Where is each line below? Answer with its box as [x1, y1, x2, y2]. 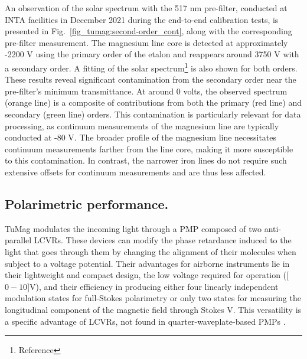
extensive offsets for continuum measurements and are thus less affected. [5, 165, 266, 178]
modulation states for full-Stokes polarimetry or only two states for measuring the [5, 292, 301, 304]
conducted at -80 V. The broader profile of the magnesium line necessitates [5, 131, 277, 143]
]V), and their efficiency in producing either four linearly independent [27, 280, 279, 292]
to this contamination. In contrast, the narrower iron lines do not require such [5, 154, 287, 167]
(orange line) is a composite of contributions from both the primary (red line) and [5, 96, 302, 109]
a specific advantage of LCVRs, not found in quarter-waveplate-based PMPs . [5, 315, 286, 327]
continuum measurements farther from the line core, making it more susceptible [5, 142, 293, 155]
